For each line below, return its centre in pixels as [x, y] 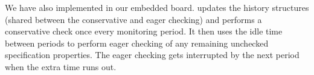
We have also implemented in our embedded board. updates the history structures [157, 7]
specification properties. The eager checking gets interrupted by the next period [152, 55]
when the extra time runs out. [61, 66]
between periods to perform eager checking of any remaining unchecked [137, 43]
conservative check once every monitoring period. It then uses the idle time [144, 31]
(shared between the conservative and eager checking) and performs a [133, 19]
